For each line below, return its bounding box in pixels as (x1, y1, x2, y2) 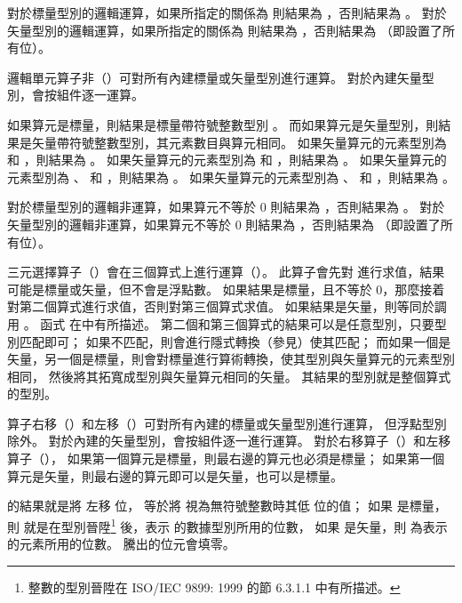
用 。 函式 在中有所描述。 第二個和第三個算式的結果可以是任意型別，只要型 (7, 314, 447, 333)
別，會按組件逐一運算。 (7, 85, 144, 104)
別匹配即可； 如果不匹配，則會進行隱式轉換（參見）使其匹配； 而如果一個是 (7, 332, 451, 350)
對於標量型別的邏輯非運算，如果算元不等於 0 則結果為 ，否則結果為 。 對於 (7, 197, 445, 216)
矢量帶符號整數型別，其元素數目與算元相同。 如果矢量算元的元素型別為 (31, 133, 447, 151)
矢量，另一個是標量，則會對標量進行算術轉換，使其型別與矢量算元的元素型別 (7, 350, 455, 368)
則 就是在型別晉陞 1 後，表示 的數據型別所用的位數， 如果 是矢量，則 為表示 (7, 514, 448, 535)
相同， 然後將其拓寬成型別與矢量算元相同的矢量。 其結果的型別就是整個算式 (7, 366, 451, 385)
